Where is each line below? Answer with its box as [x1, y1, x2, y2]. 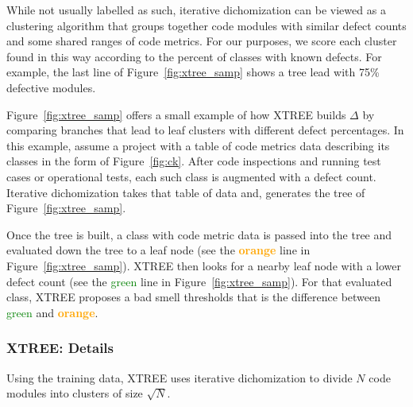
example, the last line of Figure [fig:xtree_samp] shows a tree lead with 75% [6, 64, 380, 80]
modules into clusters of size [6, 385, 143, 401]
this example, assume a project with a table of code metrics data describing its [6, 137, 390, 153]
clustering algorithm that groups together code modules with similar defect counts [6, 17, 407, 33]
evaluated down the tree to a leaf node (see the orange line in [6, 242, 311, 258]
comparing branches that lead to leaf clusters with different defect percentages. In [6, 122, 404, 138]
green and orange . [6, 304, 98, 320]
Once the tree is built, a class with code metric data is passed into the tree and [6, 226, 392, 242]
